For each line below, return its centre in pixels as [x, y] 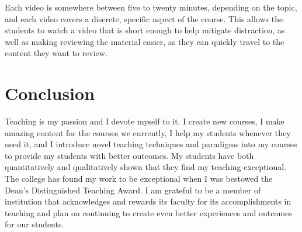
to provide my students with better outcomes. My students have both [129, 155]
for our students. [34, 224]
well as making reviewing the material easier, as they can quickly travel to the [145, 41]
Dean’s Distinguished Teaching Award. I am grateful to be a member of [133, 190]
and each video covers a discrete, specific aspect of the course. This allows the [144, 18]
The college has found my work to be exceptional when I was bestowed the [139, 179]
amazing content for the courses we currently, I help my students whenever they [148, 132]
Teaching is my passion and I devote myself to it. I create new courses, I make [145, 121]
